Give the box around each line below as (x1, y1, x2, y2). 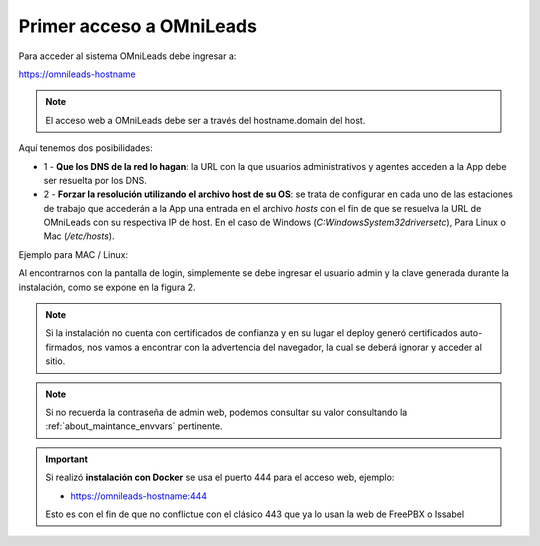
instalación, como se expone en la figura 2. (18, 281, 196, 293)
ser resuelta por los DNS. (43, 174, 147, 186)
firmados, (45, 341, 85, 353)
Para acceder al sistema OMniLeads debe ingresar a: (18, 50, 237, 62)
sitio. (45, 355, 66, 367)
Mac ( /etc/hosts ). (43, 230, 115, 242)
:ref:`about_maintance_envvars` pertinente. (45, 420, 224, 432)
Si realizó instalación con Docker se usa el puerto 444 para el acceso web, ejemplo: (45, 471, 395, 484)
